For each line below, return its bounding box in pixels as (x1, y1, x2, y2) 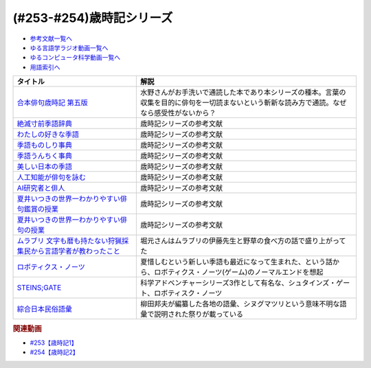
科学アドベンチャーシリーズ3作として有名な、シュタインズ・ (140, 278, 337, 288)
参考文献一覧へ (30, 34, 72, 43)
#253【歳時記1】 (30, 338, 78, 347)
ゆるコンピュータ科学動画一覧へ (30, 54, 120, 62)
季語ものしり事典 (16, 141, 72, 150)
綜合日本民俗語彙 (16, 304, 72, 314)
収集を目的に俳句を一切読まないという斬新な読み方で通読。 (140, 98, 333, 108)
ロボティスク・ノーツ (153, 288, 223, 298)
